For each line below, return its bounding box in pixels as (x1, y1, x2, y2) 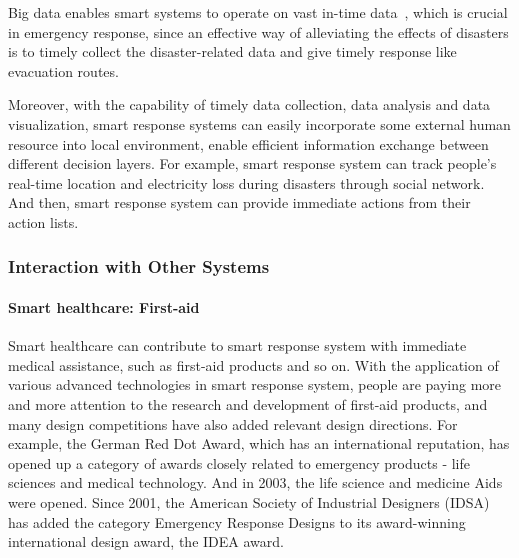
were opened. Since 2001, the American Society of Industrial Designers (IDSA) (8, 491, 490, 512)
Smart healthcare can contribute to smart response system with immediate (8, 335, 467, 356)
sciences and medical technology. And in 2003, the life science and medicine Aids (8, 472, 503, 493)
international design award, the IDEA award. (8, 531, 284, 552)
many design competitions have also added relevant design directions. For (8, 413, 458, 434)
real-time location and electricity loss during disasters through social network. (8, 172, 485, 193)
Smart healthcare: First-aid (8, 296, 200, 317)
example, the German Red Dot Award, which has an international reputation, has (8, 433, 510, 454)
